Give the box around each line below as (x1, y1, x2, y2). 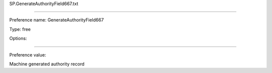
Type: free (9, 26, 31, 32)
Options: (9, 35, 27, 41)
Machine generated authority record (9, 60, 85, 67)
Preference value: (9, 51, 46, 57)
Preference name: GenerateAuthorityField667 (9, 17, 104, 23)
